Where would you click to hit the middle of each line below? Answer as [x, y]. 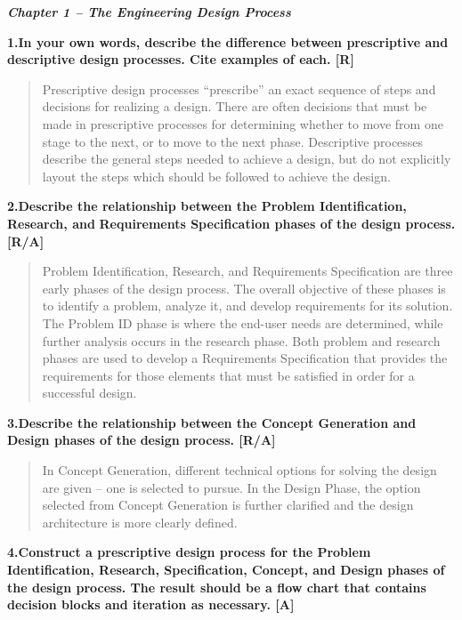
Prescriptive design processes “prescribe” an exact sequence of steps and [239, 89]
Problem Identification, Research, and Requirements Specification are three [247, 271]
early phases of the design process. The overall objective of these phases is [244, 288]
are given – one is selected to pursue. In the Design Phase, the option [231, 487]
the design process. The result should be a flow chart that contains [217, 587]
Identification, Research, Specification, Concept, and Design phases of [226, 570]
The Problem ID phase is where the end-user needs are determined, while [243, 322]
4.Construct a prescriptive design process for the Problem [189, 552]
